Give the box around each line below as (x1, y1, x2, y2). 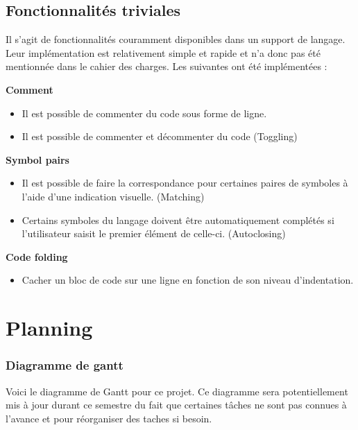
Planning (6, 313, 93, 342)
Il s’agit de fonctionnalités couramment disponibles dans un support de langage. (6, 32, 346, 46)
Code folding (6, 249, 68, 264)
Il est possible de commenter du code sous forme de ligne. (22, 105, 267, 120)
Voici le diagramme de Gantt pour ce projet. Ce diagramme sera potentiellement (6, 384, 348, 398)
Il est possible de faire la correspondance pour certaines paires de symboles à (22, 175, 348, 190)
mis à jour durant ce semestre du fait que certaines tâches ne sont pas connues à (6, 397, 347, 412)
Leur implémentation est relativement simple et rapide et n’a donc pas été (6, 45, 321, 60)
